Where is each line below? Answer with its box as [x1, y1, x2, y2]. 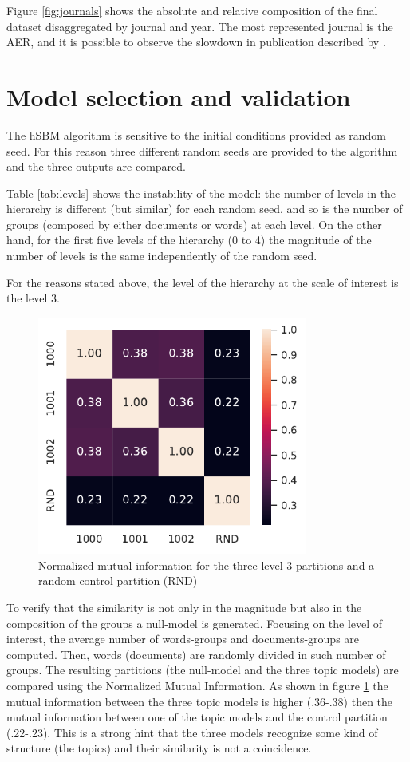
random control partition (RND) [38, 572, 198, 589]
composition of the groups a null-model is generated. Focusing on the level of [6, 614, 383, 631]
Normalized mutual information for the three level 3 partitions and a [38, 556, 375, 573]
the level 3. [6, 290, 60, 306]
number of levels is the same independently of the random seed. [6, 247, 317, 264]
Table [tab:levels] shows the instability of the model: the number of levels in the [6, 184, 396, 201]
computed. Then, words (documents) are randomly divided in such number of [6, 646, 386, 662]
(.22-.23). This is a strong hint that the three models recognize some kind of [6, 724, 378, 740]
